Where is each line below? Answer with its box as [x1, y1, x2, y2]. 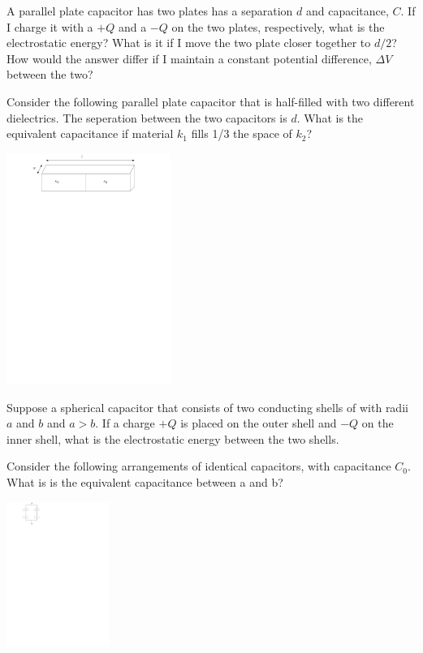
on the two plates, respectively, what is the [171, 18, 385, 35]
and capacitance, [305, 2, 389, 19]
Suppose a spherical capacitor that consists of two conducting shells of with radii [6, 398, 408, 415]
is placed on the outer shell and [180, 415, 337, 432]
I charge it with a [6, 18, 93, 35]
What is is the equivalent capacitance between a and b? [6, 473, 283, 490]
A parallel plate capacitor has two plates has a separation [6, 2, 293, 19]
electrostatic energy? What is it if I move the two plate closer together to [6, 34, 371, 51]
